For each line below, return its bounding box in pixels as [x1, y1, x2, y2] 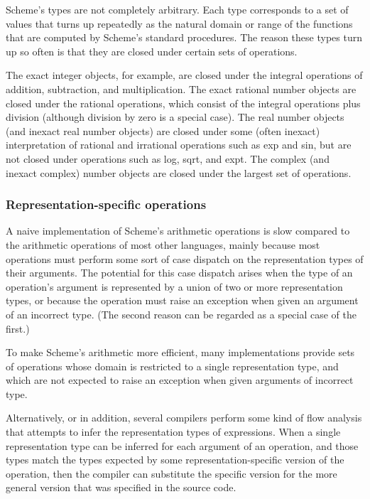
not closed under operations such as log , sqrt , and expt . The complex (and [6, 151, 330, 166]
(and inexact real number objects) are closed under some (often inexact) [6, 123, 320, 138]
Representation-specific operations [6, 195, 207, 213]
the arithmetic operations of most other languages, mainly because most [6, 237, 320, 252]
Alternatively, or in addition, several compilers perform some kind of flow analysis [6, 410, 362, 425]
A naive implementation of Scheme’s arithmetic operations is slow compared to [6, 223, 350, 238]
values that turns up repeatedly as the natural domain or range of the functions [6, 16, 353, 31]
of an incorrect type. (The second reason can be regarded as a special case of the [6, 306, 357, 321]
